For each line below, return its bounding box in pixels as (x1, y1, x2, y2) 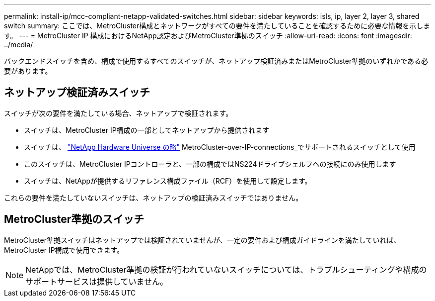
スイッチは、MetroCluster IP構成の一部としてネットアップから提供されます (24, 125, 270, 134)
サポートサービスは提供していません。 (25, 276, 168, 287)
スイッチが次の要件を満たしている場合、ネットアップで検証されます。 (4, 108, 233, 117)
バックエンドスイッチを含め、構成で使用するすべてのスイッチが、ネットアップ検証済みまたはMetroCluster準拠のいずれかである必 (4, 57, 429, 65)
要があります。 (4, 67, 52, 75)
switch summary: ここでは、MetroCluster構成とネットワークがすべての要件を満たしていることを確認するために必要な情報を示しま (4, 21, 431, 30)
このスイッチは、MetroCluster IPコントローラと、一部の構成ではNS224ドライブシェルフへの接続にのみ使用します (24, 159, 396, 168)
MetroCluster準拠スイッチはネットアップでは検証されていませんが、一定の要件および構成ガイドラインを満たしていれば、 (4, 235, 401, 244)
